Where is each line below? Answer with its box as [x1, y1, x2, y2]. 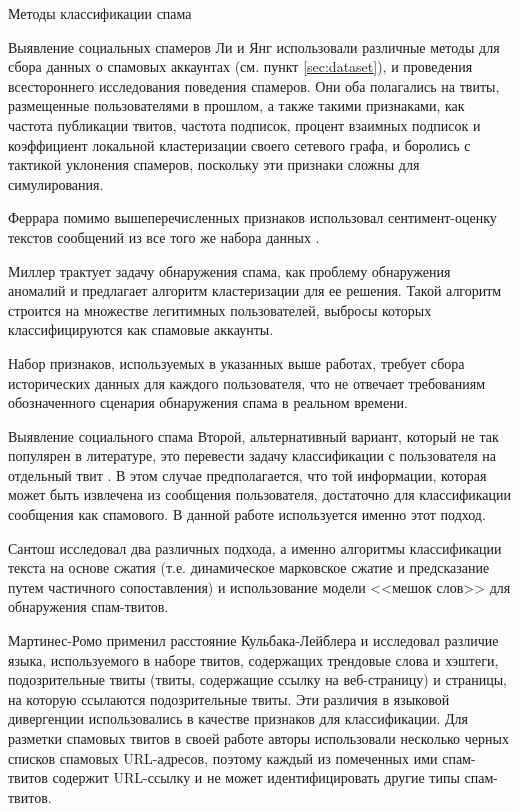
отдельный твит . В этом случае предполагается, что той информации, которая [8, 464, 487, 485]
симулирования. [8, 173, 104, 194]
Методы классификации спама [8, 3, 192, 23]
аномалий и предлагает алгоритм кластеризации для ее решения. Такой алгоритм [8, 280, 502, 301]
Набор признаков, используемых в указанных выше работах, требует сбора [8, 352, 465, 373]
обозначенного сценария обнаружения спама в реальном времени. [8, 392, 409, 413]
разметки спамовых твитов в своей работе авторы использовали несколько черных [8, 728, 509, 748]
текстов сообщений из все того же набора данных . [8, 226, 320, 247]
